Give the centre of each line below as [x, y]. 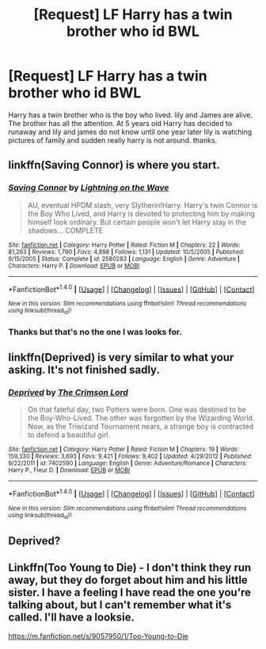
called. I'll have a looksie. [71, 617]
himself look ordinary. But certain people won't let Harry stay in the [137, 222]
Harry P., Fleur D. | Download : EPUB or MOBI [69, 470]
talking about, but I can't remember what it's [120, 605]
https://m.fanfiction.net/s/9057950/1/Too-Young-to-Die [98, 636]
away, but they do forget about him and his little [128, 580]
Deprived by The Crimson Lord [68, 392]
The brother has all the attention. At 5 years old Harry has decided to [120, 123]
